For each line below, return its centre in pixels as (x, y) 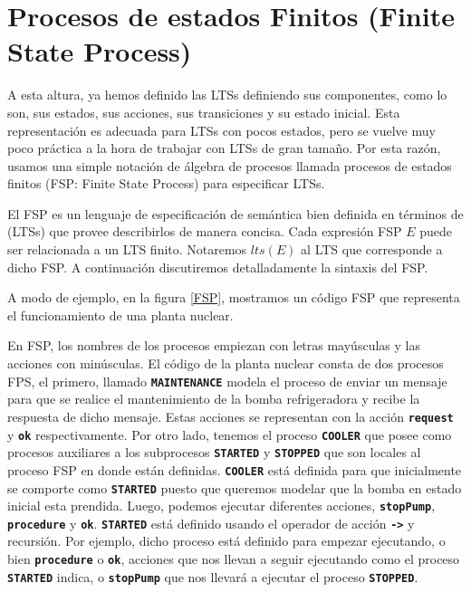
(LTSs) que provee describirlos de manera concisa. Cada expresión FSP (205, 231)
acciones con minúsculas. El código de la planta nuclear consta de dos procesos (226, 363)
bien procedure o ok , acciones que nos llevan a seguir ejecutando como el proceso (234, 559)
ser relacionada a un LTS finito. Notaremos (127, 249)
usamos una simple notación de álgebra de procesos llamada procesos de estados (230, 165)
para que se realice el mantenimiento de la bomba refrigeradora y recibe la (214, 399)
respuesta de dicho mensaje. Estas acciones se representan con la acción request (231, 416)
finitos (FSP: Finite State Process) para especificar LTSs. (166, 183)
